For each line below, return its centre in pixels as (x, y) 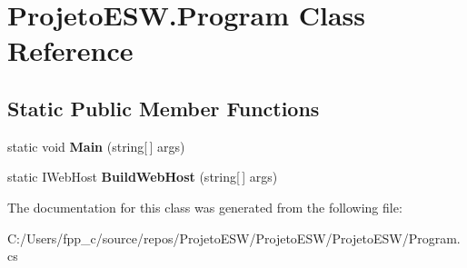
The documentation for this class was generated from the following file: (205, 207)
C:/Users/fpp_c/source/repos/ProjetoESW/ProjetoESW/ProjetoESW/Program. (234, 238)
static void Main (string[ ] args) (96, 146)
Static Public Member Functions (164, 108)
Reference (70, 50)
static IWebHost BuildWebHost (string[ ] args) (143, 177)
